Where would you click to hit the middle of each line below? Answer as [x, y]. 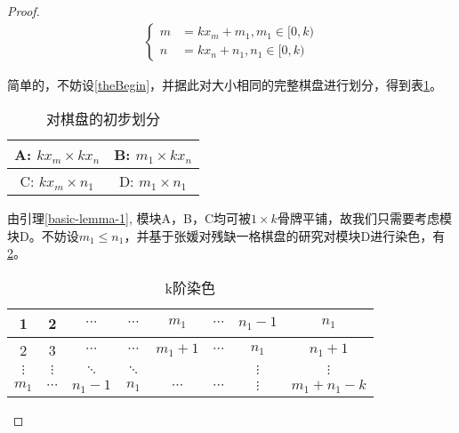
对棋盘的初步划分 [103, 119]
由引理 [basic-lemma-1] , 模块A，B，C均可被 [129, 218]
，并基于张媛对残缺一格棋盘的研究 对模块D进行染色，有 [285, 235]
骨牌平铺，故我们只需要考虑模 [364, 218]
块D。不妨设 [43, 235]
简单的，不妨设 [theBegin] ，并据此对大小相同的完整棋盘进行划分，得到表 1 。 [225, 84]
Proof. [24, 11]
